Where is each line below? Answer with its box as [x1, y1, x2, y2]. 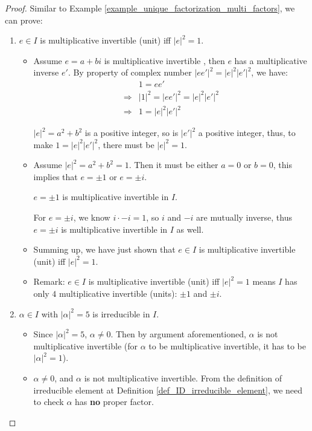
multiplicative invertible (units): [59, 287, 177, 299]
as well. [176, 222, 204, 235]
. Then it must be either [129, 158, 218, 171]
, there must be [98, 138, 154, 151]
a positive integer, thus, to [198, 126, 296, 139]
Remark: [33, 275, 65, 288]
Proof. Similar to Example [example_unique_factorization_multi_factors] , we [5, 2, 295, 14]
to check [33, 395, 64, 408]
